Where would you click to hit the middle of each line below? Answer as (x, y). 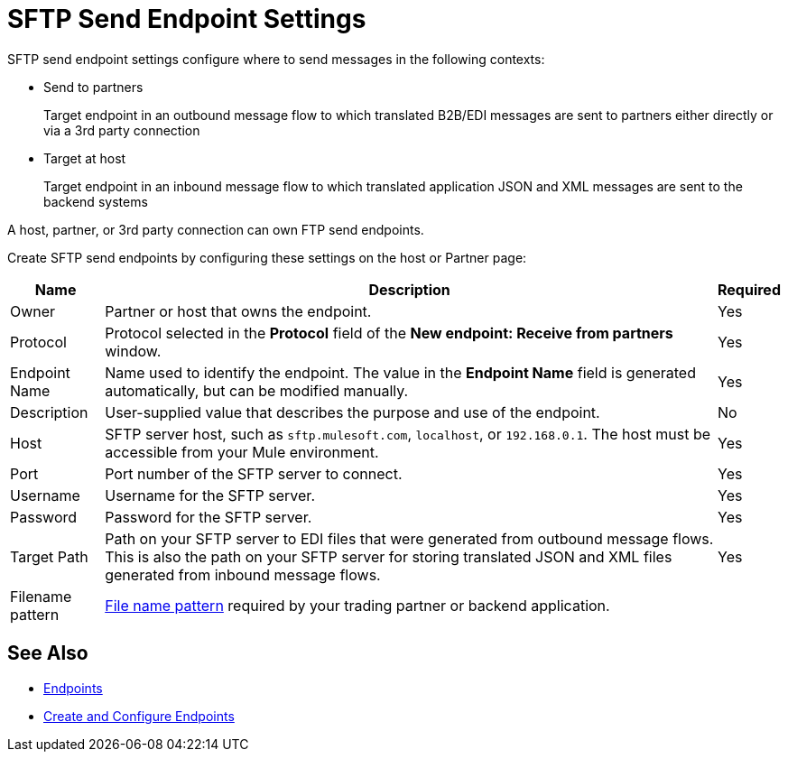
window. (133, 351)
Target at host (85, 158)
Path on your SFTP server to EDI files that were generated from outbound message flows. (409, 538)
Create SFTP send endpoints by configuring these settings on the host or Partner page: (267, 257)
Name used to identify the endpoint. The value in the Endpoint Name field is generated (400, 372)
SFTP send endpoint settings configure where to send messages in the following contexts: (276, 59)
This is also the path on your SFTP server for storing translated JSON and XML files (389, 556)
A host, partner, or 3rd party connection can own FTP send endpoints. (216, 229)
